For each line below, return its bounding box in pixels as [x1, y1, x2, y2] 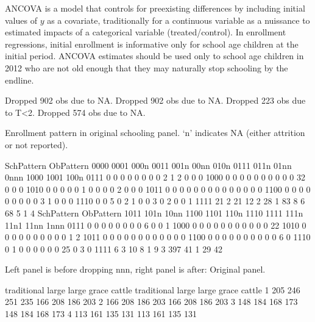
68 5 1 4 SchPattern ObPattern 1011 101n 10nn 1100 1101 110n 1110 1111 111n [5, 206, 303, 219]
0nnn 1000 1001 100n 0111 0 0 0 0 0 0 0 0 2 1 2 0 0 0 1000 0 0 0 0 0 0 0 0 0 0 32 [5, 171, 305, 184]
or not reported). [5, 138, 68, 151]
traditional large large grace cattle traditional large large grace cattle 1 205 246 [5, 283, 300, 296]
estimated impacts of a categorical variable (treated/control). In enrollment [5, 26, 286, 38]
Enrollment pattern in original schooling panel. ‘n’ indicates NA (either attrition [5, 126, 305, 139]
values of [5, 13, 37, 26]
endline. [5, 73, 34, 86]
